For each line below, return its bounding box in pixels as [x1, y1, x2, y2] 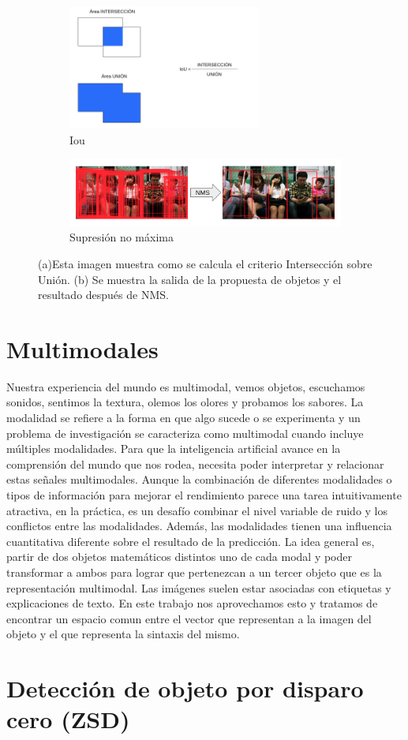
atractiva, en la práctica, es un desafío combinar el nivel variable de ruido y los [6, 502, 388, 518]
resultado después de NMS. [38, 286, 169, 303]
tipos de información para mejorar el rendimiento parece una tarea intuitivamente [6, 487, 402, 503]
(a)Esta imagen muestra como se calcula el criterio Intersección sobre [38, 255, 372, 271]
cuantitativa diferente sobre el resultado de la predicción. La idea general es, [6, 533, 375, 549]
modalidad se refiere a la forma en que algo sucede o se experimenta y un [6, 409, 361, 426]
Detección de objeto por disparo [6, 672, 364, 704]
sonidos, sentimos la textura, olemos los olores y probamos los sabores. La [6, 394, 364, 410]
